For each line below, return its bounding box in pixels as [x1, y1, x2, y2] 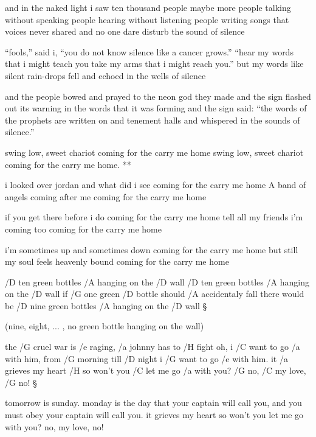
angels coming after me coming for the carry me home [5, 190, 207, 203]
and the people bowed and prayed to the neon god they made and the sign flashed [5, 89, 311, 102]
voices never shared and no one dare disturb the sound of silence [5, 25, 245, 38]
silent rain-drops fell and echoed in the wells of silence [5, 69, 206, 82]
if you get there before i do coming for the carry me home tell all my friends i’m [5, 211, 303, 223]
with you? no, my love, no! [5, 420, 104, 433]
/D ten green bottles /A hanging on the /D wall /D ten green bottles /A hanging [5, 275, 309, 288]
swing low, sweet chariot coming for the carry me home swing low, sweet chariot [5, 145, 304, 158]
